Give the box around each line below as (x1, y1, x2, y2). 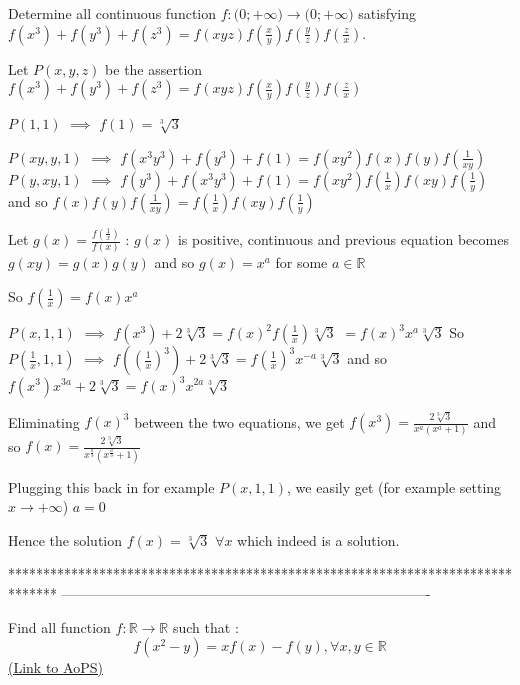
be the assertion (105, 58, 203, 79)
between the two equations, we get (134, 411, 345, 432)
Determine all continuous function (8, 3, 216, 23)
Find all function (8, 616, 111, 637)
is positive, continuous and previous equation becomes (177, 229, 509, 250)
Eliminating (8, 411, 80, 432)
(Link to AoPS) (8, 657, 103, 678)
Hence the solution (8, 529, 123, 550)
